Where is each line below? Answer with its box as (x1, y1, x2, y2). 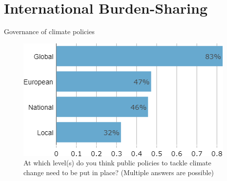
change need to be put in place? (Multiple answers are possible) (23, 167, 214, 177)
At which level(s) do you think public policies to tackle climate (23, 158, 211, 168)
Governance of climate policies (4, 26, 95, 37)
